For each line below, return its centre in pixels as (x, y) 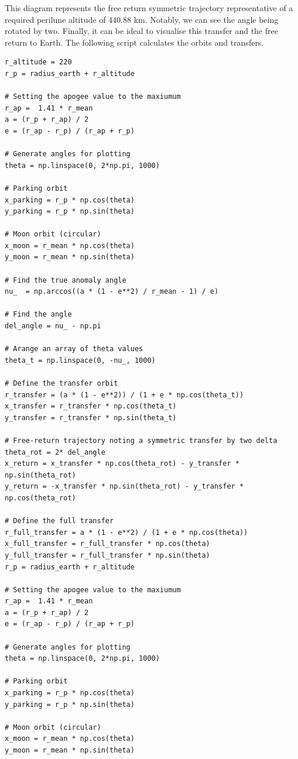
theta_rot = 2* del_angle (55, 452)
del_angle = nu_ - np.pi (53, 326)
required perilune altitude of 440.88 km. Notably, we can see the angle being (142, 19)
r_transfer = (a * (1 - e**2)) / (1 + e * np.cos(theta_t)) (124, 395)
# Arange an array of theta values (74, 349)
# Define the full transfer (59, 521)
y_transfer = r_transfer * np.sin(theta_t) (91, 418)
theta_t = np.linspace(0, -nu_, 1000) (80, 360)
